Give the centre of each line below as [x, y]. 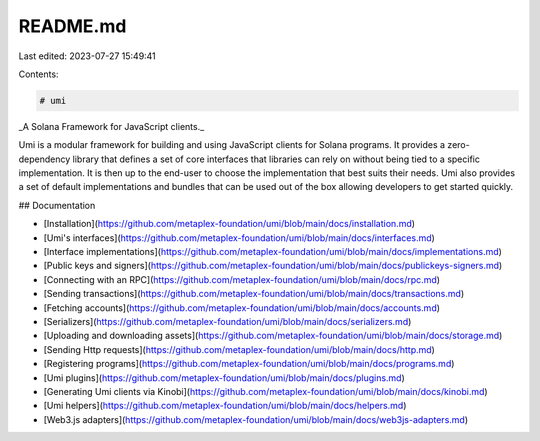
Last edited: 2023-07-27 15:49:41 [87, 56]
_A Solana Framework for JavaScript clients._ [111, 126]
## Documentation [57, 205]
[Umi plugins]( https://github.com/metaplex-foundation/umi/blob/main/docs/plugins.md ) [224, 377]
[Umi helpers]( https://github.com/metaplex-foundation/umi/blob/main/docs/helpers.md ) [225, 406]
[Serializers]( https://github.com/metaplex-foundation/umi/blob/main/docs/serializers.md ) [227, 321]
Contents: [38, 74]
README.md [72, 26]
